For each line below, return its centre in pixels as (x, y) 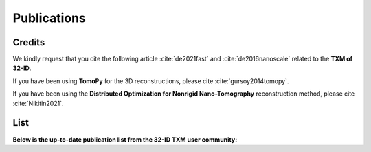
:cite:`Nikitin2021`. (38, 103)
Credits (29, 42)
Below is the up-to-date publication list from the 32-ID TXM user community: (125, 139)
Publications (49, 18)
